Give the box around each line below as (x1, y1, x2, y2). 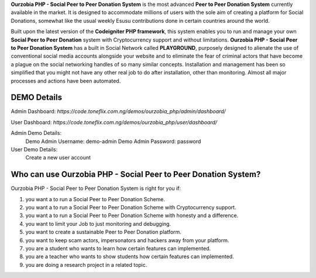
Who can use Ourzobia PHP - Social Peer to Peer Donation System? (11, 169, 261, 179)
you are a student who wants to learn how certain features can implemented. (25, 245, 211, 252)
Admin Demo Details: (11, 130, 61, 137)
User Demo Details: (11, 145, 58, 152)
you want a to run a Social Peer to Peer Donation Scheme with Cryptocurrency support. (25, 204, 236, 211)
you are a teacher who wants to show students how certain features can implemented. (25, 253, 234, 260)
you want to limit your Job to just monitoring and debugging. (25, 220, 171, 227)
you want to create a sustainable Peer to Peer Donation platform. (25, 229, 181, 236)
